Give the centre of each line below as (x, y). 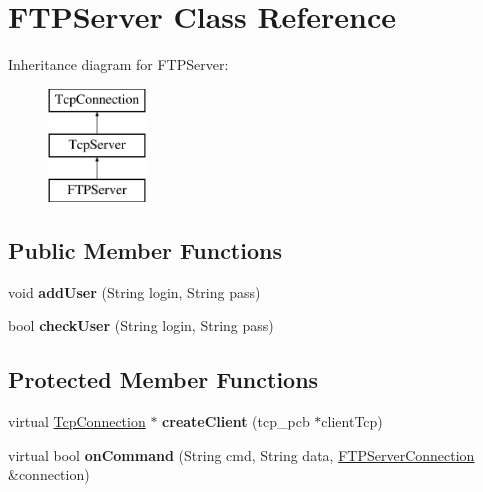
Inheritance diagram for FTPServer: (118, 64)
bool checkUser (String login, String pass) (141, 325)
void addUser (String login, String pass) (134, 291)
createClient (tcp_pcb (236, 421)
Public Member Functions (145, 250)
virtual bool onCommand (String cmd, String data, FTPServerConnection (241, 454)
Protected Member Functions (163, 379)
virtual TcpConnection (77, 421)
